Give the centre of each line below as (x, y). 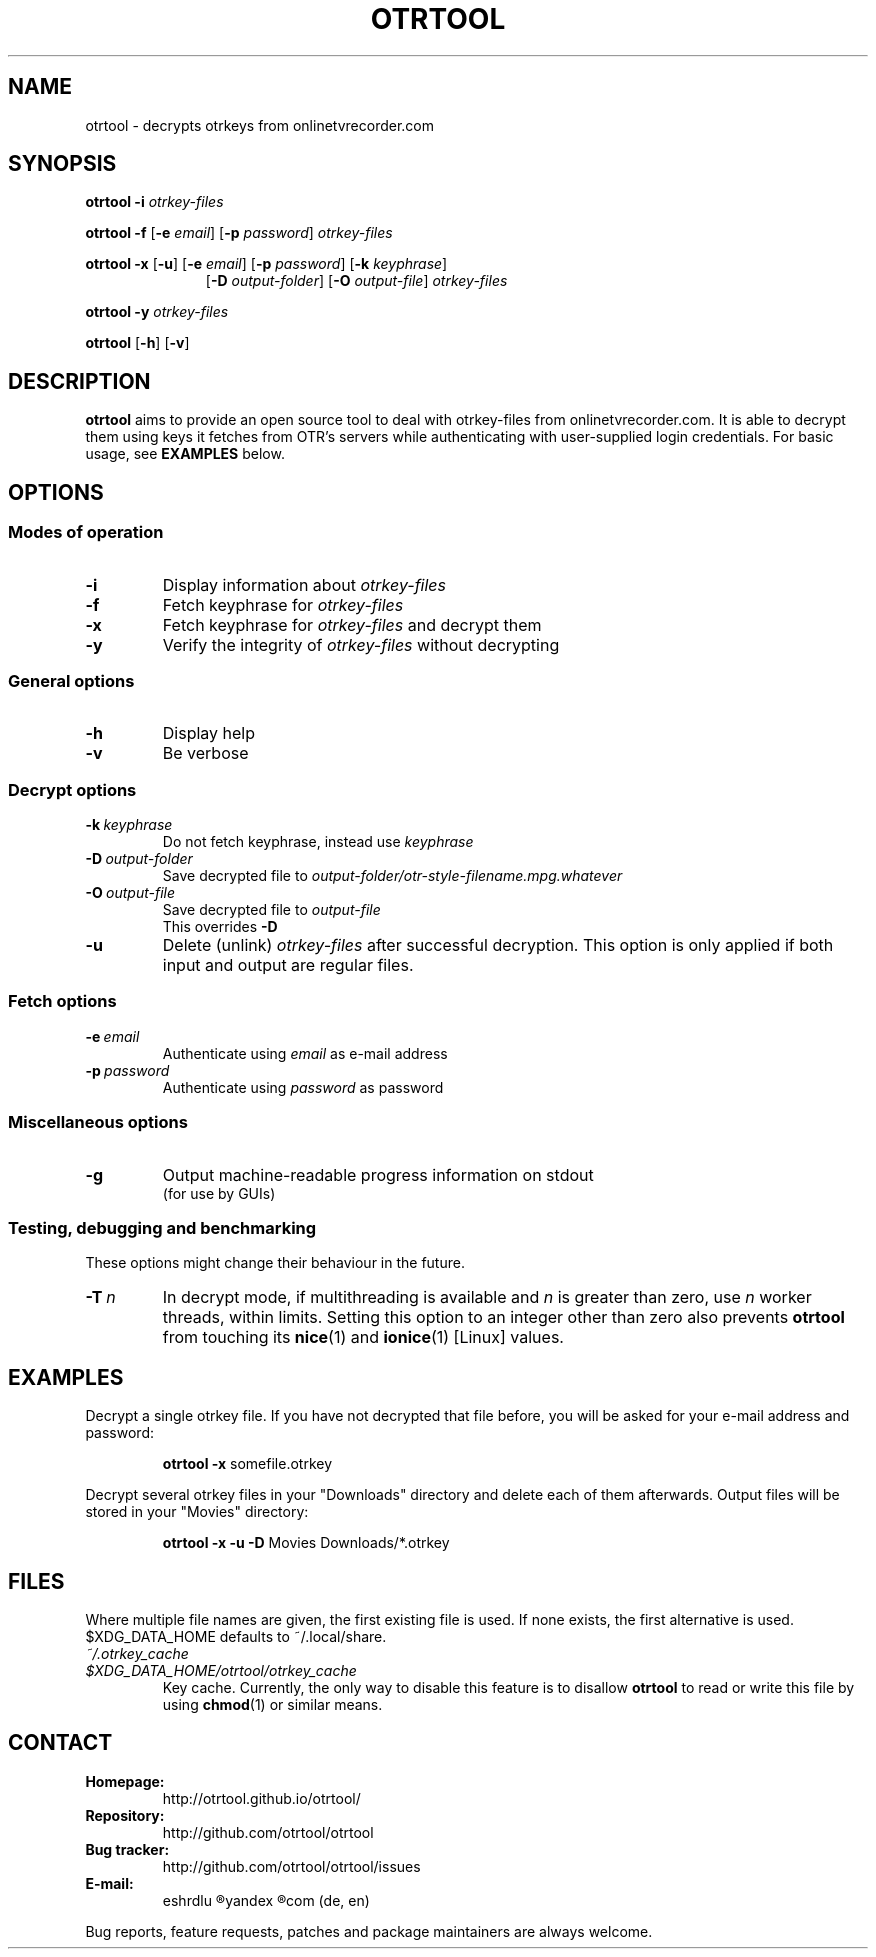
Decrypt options (72, 789)
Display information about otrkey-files (304, 584)
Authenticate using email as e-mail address (305, 1053)
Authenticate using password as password (303, 1087)
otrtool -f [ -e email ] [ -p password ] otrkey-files (239, 233)
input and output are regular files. (288, 965)
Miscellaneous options (98, 1122)
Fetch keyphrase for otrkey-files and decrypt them (352, 624)
